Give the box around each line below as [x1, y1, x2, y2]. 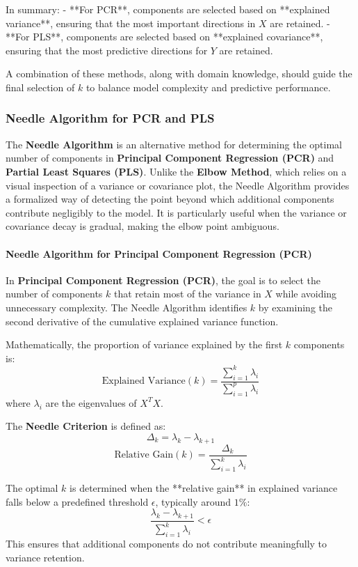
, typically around [155, 494, 231, 508]
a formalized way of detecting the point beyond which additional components [6, 192, 334, 206]
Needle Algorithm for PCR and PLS [6, 109, 215, 127]
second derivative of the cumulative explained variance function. [6, 313, 279, 328]
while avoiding [275, 286, 337, 301]
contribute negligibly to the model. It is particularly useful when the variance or [6, 205, 347, 219]
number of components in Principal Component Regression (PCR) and [6, 150, 334, 165]
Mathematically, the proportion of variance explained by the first [6, 337, 283, 352]
